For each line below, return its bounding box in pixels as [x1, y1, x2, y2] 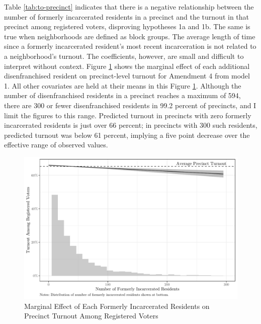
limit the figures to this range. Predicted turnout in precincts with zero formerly [4, 110, 251, 120]
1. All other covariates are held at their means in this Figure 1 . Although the [4, 80, 241, 91]
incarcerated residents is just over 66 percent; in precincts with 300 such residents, [4, 120, 257, 130]
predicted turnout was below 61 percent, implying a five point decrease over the [4, 129, 250, 140]
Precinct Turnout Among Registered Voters [24, 310, 158, 321]
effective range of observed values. [4, 139, 108, 150]
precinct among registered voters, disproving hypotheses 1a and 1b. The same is [4, 21, 250, 32]
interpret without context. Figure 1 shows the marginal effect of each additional [4, 60, 250, 71]
